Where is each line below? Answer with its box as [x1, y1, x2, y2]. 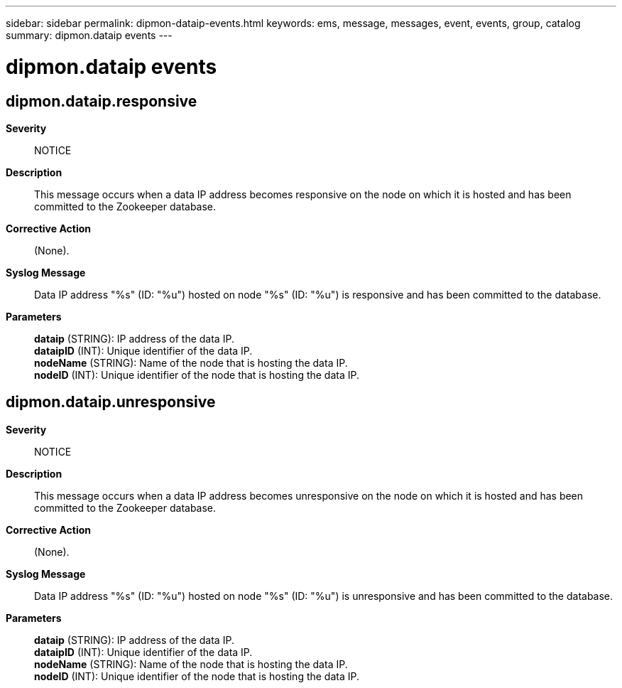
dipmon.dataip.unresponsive [6, 393, 216, 412]
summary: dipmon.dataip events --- [6, 29, 173, 41]
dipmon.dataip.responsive [6, 92, 197, 110]
